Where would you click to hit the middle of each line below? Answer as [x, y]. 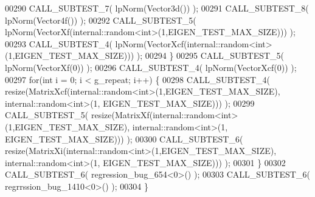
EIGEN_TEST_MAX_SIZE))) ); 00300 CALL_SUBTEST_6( [124, 139]
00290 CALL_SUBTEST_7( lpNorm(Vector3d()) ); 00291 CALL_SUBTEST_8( [157, 8]
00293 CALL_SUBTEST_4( [59, 43]
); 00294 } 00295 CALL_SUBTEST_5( [210, 55]
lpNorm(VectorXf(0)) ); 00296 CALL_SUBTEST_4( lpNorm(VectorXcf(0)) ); [151, 67]
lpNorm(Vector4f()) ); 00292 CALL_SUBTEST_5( [101, 20]
